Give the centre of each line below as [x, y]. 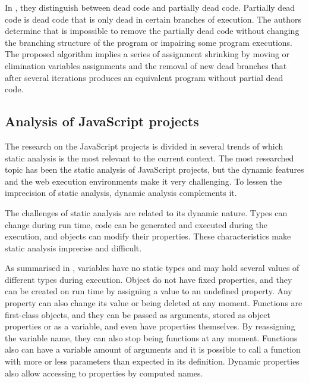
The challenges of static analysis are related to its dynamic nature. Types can [146, 212]
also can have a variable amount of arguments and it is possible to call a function [153, 349]
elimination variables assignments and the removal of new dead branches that [146, 65]
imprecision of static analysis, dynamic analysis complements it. [121, 193]
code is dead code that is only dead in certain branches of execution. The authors [153, 19]
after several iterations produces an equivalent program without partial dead [144, 77]
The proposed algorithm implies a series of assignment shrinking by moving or [147, 54]
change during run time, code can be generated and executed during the [136, 224]
